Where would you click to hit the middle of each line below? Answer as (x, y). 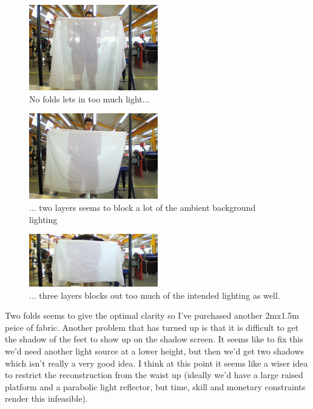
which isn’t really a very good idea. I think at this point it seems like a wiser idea (156, 363)
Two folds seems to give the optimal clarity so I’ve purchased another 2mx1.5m (152, 315)
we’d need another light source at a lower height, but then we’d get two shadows (155, 351)
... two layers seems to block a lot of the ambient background (143, 207)
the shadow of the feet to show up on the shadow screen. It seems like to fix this (154, 339)
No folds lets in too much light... (89, 98)
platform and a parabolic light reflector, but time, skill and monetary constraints (155, 386)
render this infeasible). (46, 398)
